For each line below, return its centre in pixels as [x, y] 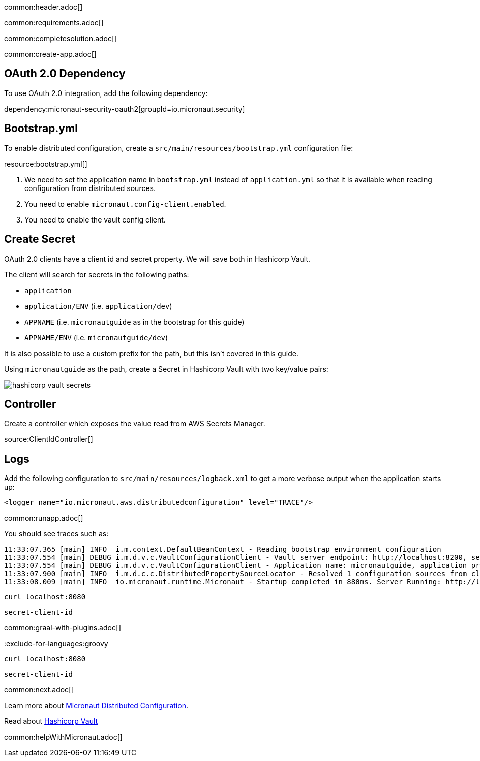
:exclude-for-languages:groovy [56, 644]
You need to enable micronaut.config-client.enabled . [125, 204]
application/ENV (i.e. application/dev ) [98, 306]
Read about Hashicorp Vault [51, 721]
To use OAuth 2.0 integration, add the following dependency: [106, 93]
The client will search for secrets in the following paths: [97, 274]
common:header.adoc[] [43, 7]
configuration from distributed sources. [90, 188]
